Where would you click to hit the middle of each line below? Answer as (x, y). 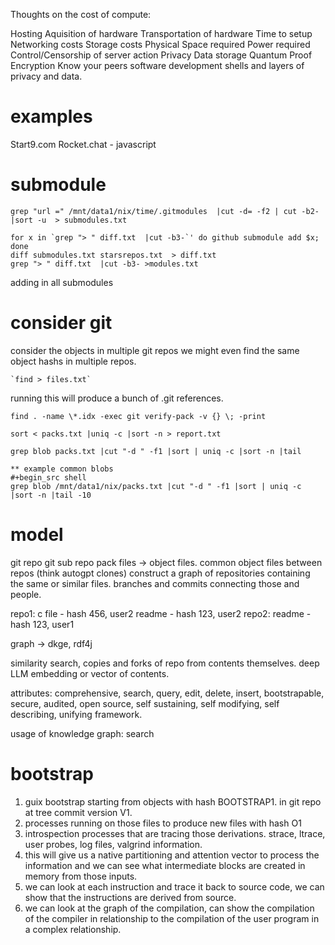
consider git (61, 323)
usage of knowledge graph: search (82, 733)
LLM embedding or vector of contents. (90, 673)
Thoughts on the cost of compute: (81, 14)
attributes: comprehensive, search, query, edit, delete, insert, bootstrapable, (167, 693)
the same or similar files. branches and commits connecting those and (155, 583)
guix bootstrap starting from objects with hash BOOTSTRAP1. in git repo (173, 801)
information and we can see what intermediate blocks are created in (165, 865)
